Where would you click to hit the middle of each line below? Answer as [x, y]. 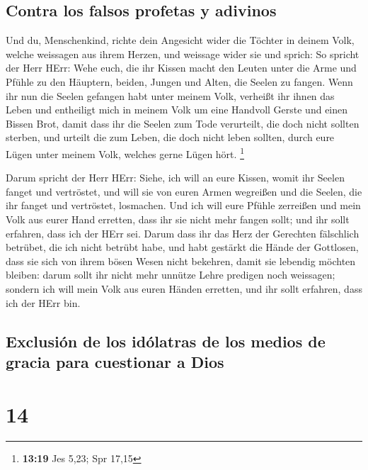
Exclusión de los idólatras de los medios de [166, 341]
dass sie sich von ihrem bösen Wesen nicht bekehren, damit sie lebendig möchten [181, 261]
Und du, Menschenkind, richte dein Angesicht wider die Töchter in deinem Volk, [180, 40]
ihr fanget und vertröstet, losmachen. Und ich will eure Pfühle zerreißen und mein [183, 205]
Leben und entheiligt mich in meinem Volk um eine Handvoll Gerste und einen [177, 110]
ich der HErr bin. [43, 302]
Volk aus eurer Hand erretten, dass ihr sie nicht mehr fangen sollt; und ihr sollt [178, 219]
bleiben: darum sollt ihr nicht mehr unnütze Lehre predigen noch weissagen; [171, 275]
